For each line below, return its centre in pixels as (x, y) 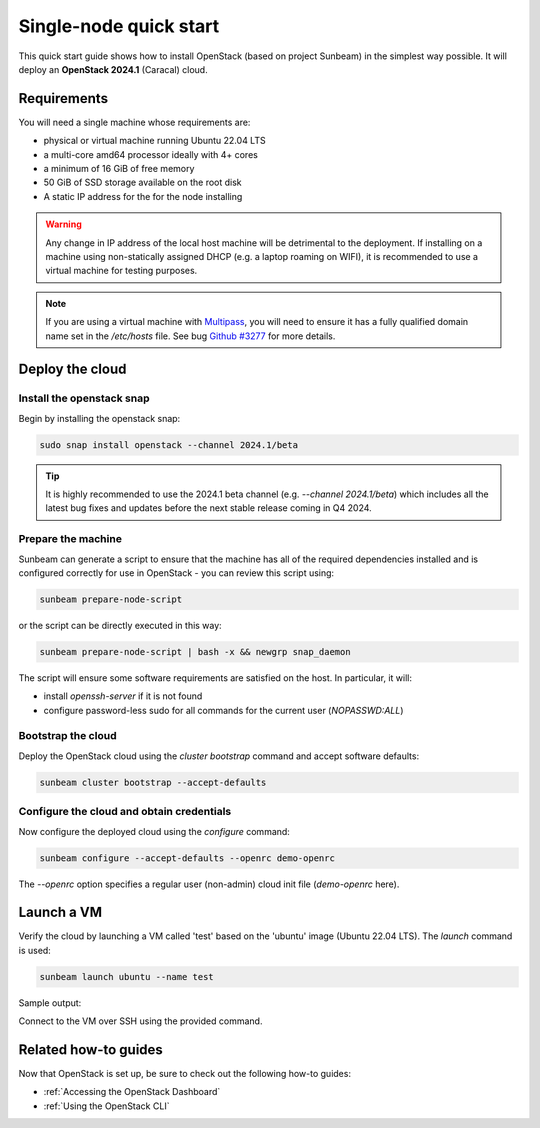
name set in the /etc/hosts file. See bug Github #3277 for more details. (190, 336)
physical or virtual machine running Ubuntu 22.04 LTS (154, 141)
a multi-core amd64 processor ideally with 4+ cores (151, 154)
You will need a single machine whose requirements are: (134, 122)
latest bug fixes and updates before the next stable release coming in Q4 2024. (208, 508)
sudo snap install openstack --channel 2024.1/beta (169, 444)
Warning (63, 224)
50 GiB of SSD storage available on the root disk (142, 182)
